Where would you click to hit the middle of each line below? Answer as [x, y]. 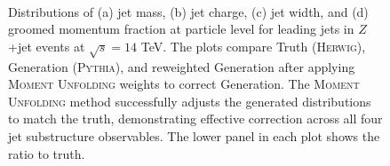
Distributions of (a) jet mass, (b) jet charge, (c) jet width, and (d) [188, 11]
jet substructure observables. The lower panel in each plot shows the [194, 135]
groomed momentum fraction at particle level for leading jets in [181, 29]
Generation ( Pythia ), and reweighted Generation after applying [182, 66]
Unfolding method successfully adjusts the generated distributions [190, 101]
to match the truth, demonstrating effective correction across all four [195, 119]
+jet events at [47, 46]
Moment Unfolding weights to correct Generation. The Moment [184, 84]
